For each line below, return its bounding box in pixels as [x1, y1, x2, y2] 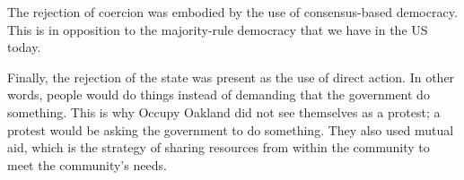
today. [7, 38, 41, 56]
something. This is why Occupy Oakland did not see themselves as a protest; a [7, 102, 441, 121]
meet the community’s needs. [7, 155, 167, 174]
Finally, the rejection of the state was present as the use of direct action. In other [7, 67, 455, 86]
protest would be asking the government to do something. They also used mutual [7, 120, 454, 139]
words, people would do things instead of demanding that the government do [7, 85, 430, 104]
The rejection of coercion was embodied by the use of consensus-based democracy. [7, 3, 458, 21]
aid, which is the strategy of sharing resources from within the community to [7, 138, 430, 157]
